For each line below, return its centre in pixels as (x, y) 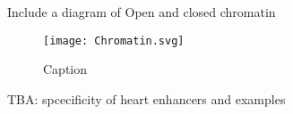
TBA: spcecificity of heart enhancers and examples (146, 98)
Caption (65, 69)
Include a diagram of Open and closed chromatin (142, 12)
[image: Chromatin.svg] (114, 41)
